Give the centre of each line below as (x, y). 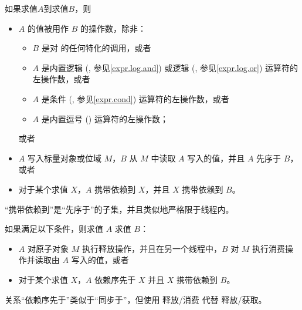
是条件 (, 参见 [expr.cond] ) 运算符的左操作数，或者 (135, 98)
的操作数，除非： (113, 28)
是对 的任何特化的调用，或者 (96, 48)
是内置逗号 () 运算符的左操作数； (105, 118)
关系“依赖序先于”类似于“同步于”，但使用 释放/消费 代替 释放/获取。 (136, 299)
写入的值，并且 (216, 158)
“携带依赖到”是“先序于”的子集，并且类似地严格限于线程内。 (119, 209)
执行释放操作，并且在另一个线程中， (152, 248)
